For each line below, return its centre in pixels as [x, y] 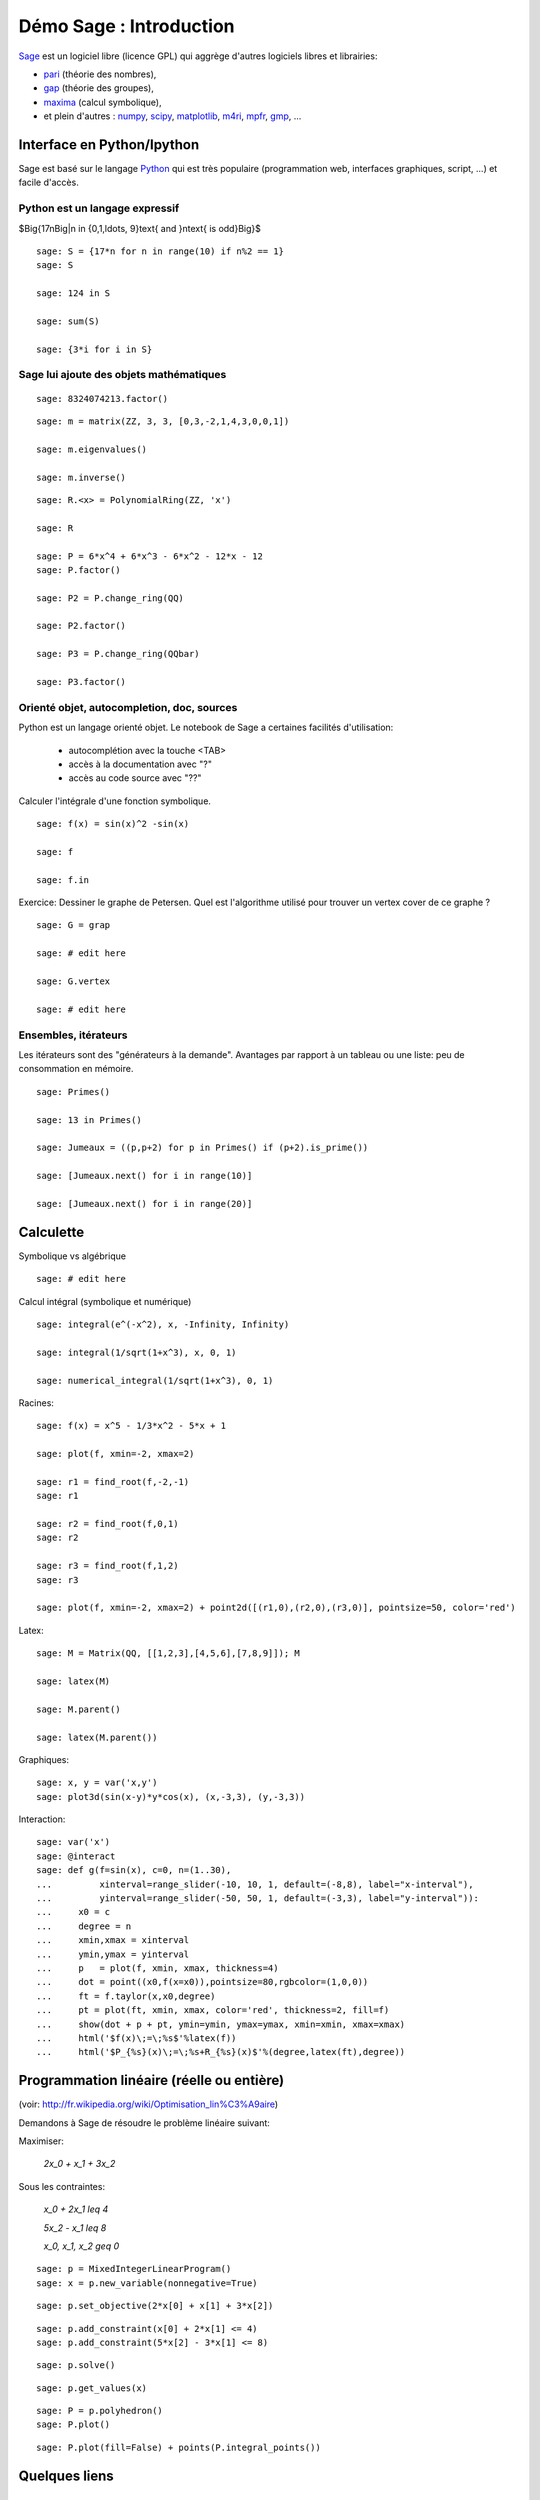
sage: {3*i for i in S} [94, 349]
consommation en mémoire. [76, 1069]
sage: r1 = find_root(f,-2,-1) [113, 1481]
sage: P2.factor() [81, 626]
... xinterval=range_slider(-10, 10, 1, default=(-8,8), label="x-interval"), [255, 1884]
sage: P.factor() [78, 569]
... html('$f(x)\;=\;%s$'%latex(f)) [136, 2038]
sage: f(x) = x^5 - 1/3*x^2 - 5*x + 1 [131, 1426]
